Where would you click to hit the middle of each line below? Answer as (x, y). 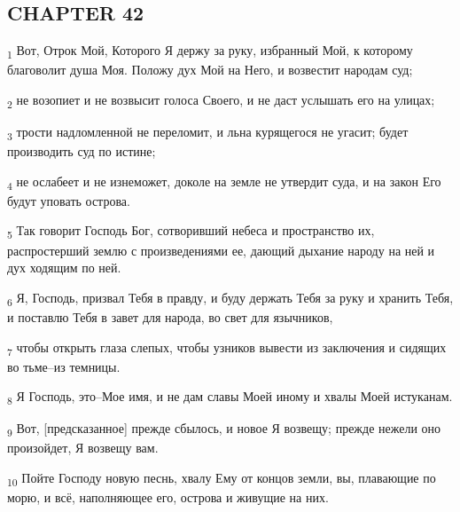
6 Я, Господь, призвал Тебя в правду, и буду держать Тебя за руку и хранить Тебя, (230, 298)
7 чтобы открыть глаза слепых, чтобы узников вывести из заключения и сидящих (227, 348)
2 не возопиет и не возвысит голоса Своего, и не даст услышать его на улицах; (221, 100)
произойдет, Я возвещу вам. (83, 448)
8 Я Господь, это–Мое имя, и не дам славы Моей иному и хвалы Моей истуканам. (230, 398)
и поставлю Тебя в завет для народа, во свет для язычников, (170, 316)
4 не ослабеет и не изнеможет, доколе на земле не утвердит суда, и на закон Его (224, 182)
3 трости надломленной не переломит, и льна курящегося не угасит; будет (208, 133)
